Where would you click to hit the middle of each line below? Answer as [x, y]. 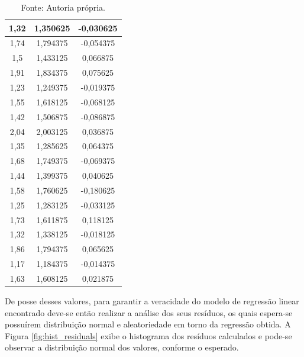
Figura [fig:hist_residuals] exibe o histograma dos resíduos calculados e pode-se [148, 335]
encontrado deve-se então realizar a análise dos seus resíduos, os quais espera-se [149, 312]
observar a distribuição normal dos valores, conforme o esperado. [122, 347]
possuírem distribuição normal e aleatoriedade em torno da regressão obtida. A [148, 324]
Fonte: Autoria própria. [63, 7]
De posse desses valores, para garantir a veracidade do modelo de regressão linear [152, 301]
